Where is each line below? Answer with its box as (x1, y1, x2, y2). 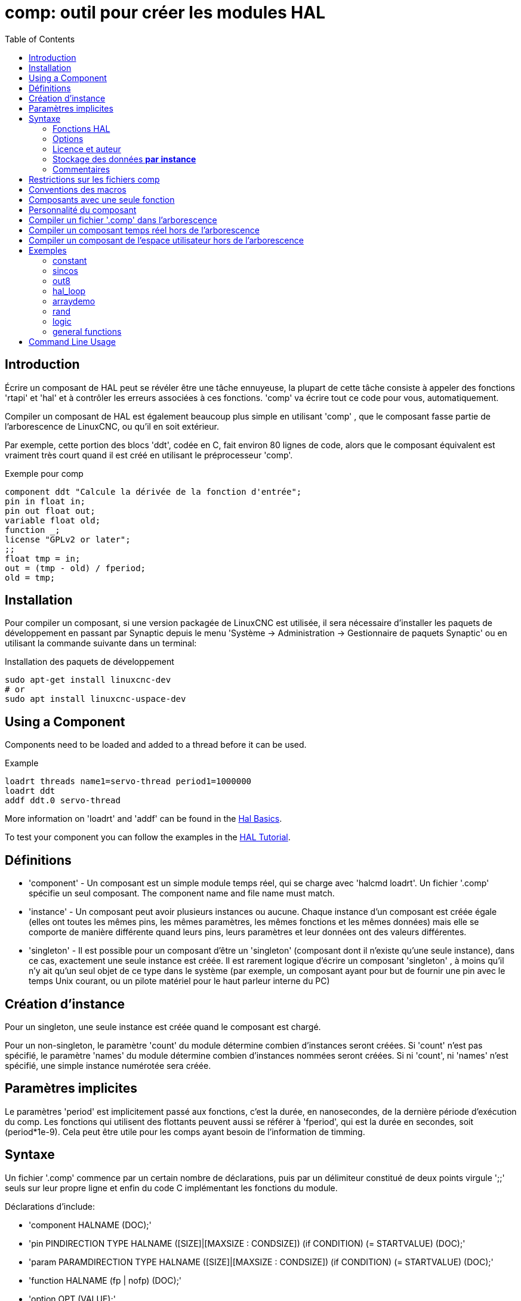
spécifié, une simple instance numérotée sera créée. (5, 1060, 211, 1071)
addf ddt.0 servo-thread (5, 796, 121, 806)
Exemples (29, 245, 67, 255)
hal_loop (53, 285, 86, 296)
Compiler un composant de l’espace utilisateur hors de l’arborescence (29, 235, 304, 245)
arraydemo (53, 295, 95, 306)
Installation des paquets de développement (5, 656, 174, 667)
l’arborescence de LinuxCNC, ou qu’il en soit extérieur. (5, 421, 219, 431)
